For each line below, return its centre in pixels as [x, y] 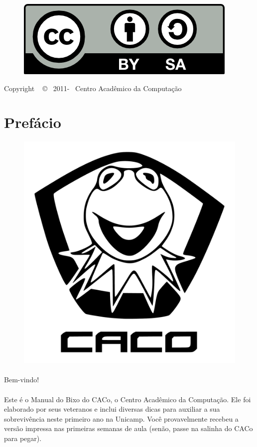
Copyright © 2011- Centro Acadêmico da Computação [93, 88]
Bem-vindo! [22, 380]
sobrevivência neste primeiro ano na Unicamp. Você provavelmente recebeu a [121, 418]
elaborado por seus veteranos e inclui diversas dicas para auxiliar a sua [112, 409]
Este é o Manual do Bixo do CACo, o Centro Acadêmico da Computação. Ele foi [128, 399]
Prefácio [33, 122]
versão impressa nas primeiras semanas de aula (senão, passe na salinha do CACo [128, 428]
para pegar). [23, 438]
